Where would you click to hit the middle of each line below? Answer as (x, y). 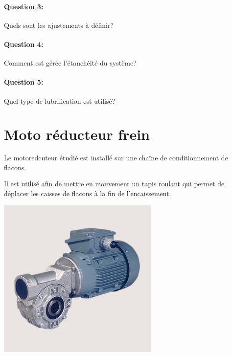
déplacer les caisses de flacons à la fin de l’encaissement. (88, 193)
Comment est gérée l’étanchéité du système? (70, 63)
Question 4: (24, 44)
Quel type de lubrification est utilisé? (60, 100)
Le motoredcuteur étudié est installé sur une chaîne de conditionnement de (116, 158)
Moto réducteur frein (77, 134)
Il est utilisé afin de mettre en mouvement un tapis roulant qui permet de (114, 184)
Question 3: (24, 6)
